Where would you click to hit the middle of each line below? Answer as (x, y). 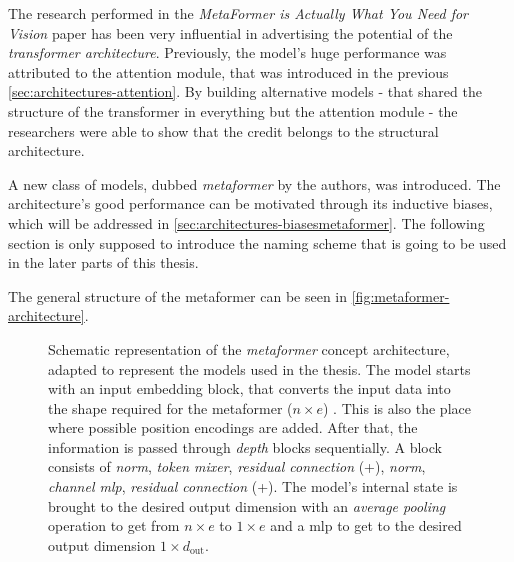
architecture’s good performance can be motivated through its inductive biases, (250, 203)
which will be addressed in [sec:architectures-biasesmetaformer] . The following (246, 222)
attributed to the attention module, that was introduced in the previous (228, 71)
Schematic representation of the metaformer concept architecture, (249, 348)
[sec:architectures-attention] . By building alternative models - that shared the (245, 91)
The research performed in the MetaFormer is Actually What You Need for (238, 13)
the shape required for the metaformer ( (170, 407)
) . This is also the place (397, 407)
